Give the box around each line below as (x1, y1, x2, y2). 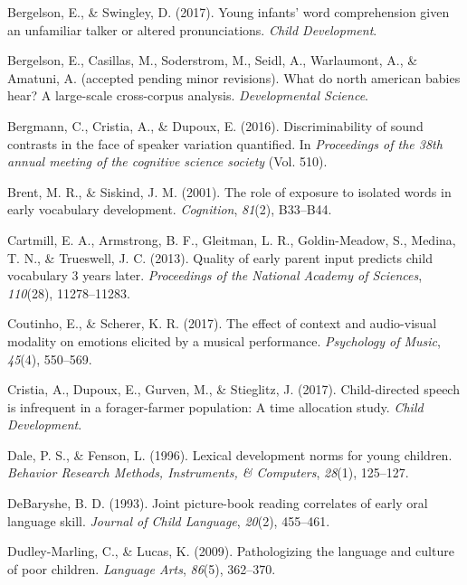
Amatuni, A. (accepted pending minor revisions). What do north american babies (7, 68, 461, 87)
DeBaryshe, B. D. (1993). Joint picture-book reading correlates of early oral (7, 494, 428, 513)
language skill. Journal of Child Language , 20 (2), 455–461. (7, 511, 330, 530)
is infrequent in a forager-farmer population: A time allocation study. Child (7, 397, 424, 416)
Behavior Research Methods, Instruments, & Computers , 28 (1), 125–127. (7, 463, 409, 482)
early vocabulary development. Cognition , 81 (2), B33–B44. (7, 200, 332, 219)
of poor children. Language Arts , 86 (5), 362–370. (7, 559, 276, 578)
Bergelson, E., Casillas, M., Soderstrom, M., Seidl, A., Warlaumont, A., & (7, 51, 418, 70)
